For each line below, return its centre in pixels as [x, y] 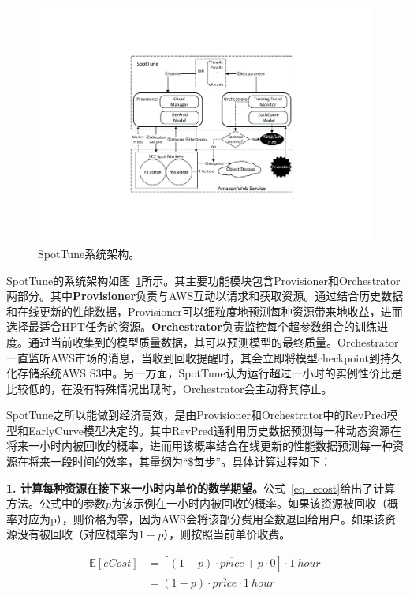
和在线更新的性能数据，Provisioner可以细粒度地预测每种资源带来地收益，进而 [205, 311]
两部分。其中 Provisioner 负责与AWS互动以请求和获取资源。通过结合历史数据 [205, 296]
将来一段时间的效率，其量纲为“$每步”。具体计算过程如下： [180, 461]
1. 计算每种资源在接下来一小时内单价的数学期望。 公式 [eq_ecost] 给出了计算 [201, 487]
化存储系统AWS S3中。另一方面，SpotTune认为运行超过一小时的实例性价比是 [204, 373]
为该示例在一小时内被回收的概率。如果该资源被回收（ [250, 503]
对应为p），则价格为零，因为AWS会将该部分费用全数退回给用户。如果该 [201, 518]
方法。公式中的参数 [56, 503]
